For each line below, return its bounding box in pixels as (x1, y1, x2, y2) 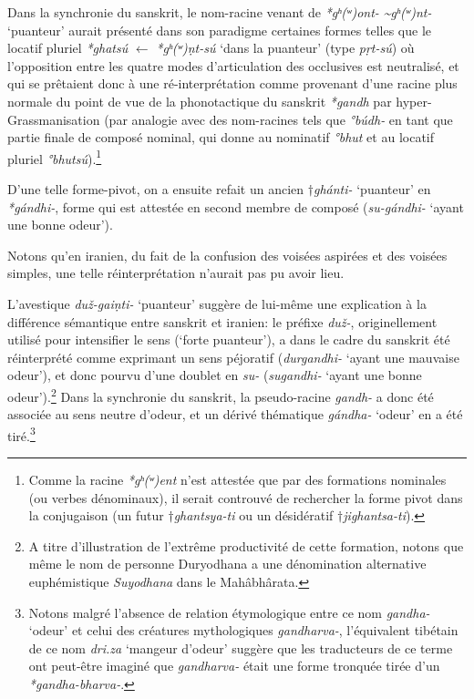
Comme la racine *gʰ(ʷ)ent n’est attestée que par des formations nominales (28, 470, 447, 489)
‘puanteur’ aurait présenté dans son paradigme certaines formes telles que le (7, 20, 432, 39)
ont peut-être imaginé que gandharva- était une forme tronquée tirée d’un (28, 656, 440, 675)
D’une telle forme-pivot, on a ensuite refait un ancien (7, 180, 304, 198)
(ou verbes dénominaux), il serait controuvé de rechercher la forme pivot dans (28, 488, 463, 507)
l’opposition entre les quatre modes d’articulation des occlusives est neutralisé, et (7, 56, 459, 75)
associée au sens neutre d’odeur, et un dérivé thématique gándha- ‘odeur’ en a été (7, 405, 463, 424)
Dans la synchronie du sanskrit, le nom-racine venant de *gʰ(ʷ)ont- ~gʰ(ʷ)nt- (7, 3, 432, 21)
